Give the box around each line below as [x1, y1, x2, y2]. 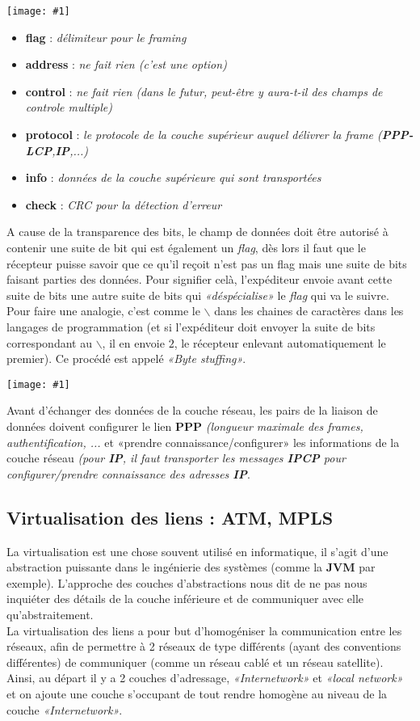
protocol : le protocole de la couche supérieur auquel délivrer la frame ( [25, 126, 382, 143]
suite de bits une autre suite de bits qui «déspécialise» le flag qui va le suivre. [6, 286, 389, 303]
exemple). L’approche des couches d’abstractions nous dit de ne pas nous [6, 574, 367, 591]
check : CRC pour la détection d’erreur [25, 196, 222, 213]
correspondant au [6, 334, 92, 351]
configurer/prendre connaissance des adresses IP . [6, 465, 250, 482]
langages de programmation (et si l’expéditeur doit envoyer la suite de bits [6, 318, 376, 335]
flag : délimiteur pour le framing [25, 28, 187, 45]
